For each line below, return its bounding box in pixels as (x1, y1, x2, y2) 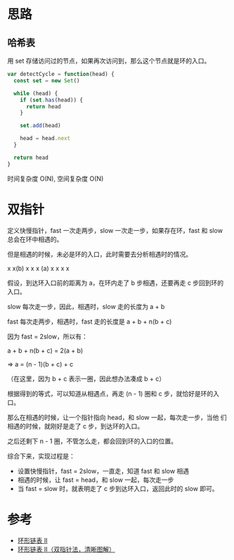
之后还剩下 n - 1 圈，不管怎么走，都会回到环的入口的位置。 (7, 437, 178, 445)
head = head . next (20, 135, 71, 142)
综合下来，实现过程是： (7, 452, 75, 460)
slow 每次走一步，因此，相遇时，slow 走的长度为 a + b (7, 302, 165, 310)
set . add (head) (20, 122, 61, 129)
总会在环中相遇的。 (7, 235, 63, 243)
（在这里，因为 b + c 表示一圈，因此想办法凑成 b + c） (7, 374, 166, 383)
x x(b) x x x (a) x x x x (7, 264, 70, 272)
